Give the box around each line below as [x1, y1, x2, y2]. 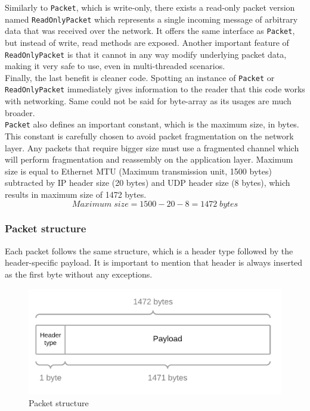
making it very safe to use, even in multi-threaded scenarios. [5, 60, 225, 72]
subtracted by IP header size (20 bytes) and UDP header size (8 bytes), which [5, 176, 290, 189]
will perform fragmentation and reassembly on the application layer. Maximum [5, 153, 293, 166]
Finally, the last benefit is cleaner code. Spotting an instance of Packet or [5, 71, 275, 83]
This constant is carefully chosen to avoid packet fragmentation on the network [5, 129, 294, 142]
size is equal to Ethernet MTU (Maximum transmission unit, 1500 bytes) [5, 164, 272, 177]
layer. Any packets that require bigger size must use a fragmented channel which [5, 141, 299, 154]
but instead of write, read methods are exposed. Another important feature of [5, 36, 289, 48]
